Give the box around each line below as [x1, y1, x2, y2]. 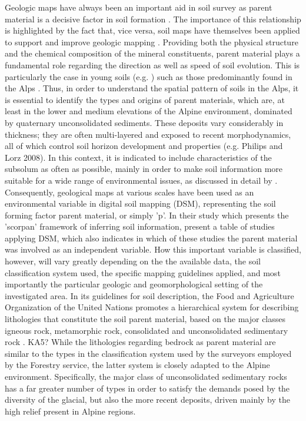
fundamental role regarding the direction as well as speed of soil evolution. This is [5, 58, 300, 71]
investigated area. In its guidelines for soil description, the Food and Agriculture [5, 289, 294, 301]
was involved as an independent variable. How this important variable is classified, [5, 243, 301, 256]
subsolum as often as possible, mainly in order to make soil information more [5, 163, 283, 175]
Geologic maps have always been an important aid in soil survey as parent [5, 1, 272, 13]
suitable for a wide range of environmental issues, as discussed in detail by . [5, 174, 278, 186]
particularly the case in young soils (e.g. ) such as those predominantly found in [5, 70, 292, 82]
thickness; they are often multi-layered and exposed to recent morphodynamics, [5, 128, 291, 140]
